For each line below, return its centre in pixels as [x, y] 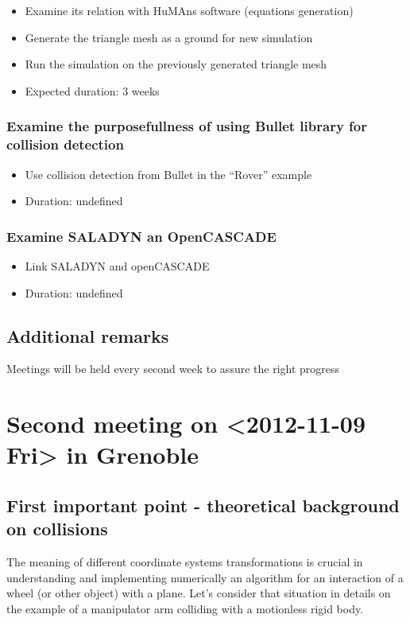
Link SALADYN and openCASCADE [117, 265]
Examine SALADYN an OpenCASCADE [141, 236]
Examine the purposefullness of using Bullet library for [187, 126]
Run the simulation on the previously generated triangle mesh [176, 64]
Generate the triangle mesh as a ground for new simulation [169, 37]
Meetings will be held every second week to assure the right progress [173, 369]
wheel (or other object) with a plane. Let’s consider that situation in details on [199, 593]
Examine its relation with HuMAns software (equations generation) [189, 10]
